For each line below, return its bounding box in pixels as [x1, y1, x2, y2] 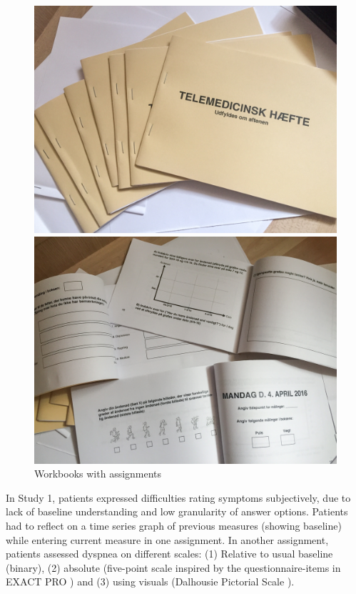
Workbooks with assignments [34, 466, 162, 481]
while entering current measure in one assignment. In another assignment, [6, 532, 329, 547]
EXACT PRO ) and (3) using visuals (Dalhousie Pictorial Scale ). [6, 574, 295, 589]
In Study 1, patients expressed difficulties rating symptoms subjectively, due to [6, 490, 351, 505]
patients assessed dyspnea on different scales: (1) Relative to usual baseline [6, 546, 333, 561]
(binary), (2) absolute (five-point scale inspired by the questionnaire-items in [6, 560, 341, 575]
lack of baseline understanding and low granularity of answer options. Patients [6, 504, 348, 519]
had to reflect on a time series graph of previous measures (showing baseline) [6, 518, 342, 533]
